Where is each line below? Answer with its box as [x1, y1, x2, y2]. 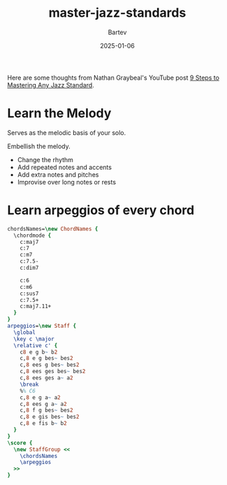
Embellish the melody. [7, 142, 71, 150]
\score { [7, 439, 33, 447]
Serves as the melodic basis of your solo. [7, 128, 126, 137]
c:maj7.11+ [20, 303, 52, 310]
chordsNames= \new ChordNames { [7, 225, 98, 232]
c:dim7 [20, 264, 39, 272]
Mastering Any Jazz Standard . [7, 80, 94, 89]
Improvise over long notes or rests [17, 178, 117, 186]
